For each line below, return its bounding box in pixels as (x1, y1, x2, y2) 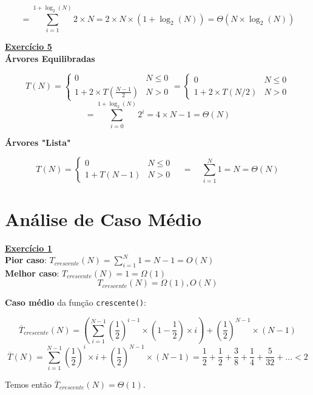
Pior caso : (5, 253, 47, 266)
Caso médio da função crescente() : (5, 296, 146, 309)
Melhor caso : (5, 266, 59, 279)
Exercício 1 (5, 241, 52, 254)
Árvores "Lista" (5, 136, 71, 148)
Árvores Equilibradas (5, 52, 95, 64)
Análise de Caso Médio (5, 206, 202, 231)
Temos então (5, 378, 52, 391)
